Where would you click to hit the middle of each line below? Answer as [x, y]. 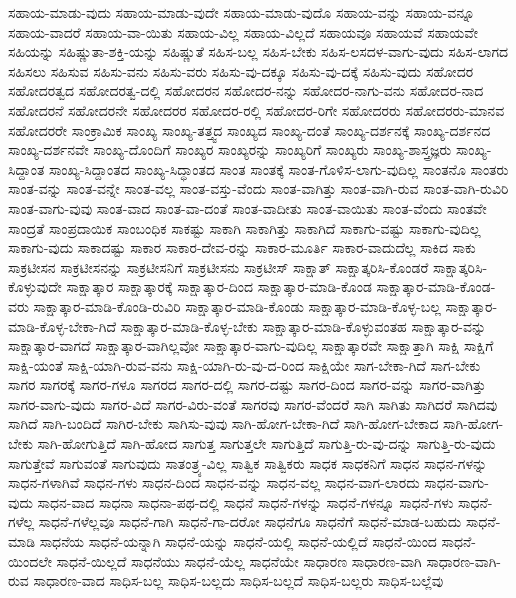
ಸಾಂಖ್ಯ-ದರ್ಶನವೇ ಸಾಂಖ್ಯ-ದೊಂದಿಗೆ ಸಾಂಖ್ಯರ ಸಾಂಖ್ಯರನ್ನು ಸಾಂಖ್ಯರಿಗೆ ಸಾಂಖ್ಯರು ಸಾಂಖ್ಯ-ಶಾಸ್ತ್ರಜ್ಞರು [230, 149]
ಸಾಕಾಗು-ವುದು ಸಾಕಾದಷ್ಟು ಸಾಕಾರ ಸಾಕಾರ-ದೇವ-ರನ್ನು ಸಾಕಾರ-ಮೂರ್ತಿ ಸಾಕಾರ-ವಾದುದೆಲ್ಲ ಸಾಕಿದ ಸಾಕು [242, 247]
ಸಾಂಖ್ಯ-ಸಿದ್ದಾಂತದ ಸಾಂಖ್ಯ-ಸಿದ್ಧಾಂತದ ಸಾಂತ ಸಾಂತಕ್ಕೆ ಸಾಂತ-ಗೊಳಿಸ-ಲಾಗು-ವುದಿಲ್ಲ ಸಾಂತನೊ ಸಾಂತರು [278, 168]
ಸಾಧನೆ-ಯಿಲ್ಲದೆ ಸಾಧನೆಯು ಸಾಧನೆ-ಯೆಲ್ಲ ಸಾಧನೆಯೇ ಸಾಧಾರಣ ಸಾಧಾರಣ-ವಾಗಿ [239, 560]
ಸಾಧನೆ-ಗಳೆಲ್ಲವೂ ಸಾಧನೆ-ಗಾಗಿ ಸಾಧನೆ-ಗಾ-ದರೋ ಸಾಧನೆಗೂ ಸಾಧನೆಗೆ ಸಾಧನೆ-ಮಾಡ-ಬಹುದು [250, 521]
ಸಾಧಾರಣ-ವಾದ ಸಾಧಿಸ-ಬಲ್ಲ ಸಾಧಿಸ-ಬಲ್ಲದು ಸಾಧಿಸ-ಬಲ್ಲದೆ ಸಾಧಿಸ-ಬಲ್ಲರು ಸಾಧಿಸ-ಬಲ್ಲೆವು [238, 580]
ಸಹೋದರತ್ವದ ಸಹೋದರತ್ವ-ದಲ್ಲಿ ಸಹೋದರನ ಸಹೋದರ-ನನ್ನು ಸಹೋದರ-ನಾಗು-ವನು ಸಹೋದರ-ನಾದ [246, 90]
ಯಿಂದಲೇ [30, 560]
